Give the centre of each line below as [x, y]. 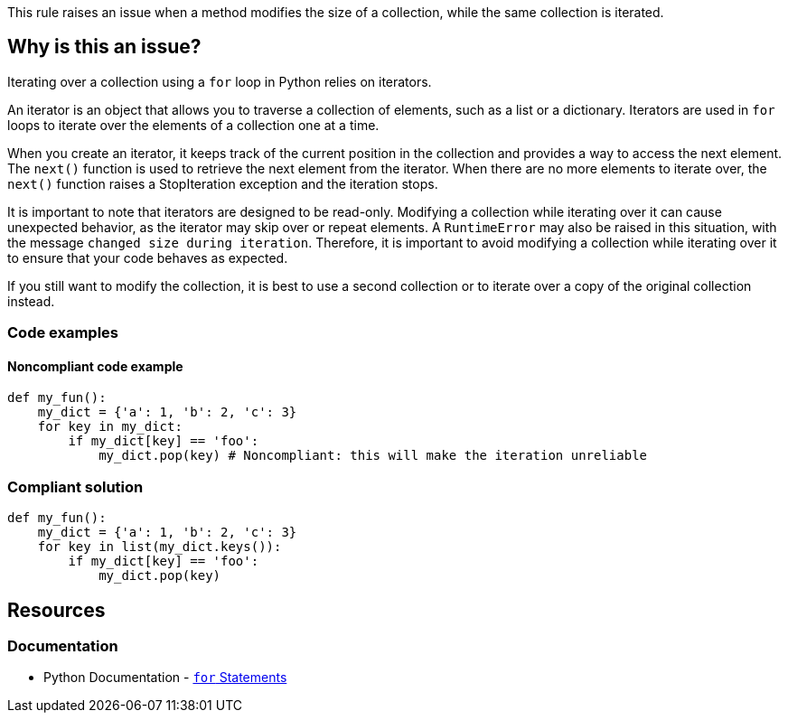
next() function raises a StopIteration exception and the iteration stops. [223, 183]
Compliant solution [75, 486]
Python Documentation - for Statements [165, 678]
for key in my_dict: [110, 427]
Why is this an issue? [104, 47]
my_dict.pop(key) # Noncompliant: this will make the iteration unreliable [373, 456]
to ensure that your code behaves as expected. [148, 257]
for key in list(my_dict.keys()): [159, 547]
